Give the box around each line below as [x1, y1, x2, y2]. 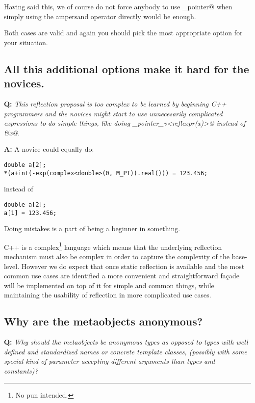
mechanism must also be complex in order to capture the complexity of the [4, 251, 229, 261]
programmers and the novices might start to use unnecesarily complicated [4, 108, 223, 118]
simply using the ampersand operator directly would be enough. [4, 11, 196, 21]
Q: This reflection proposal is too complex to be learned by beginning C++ [4, 98, 227, 108]
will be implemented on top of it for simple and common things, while [4, 280, 214, 290]
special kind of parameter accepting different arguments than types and [4, 356, 215, 366]
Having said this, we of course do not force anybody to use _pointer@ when [4, 1, 232, 11]
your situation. [4, 37, 48, 47]
